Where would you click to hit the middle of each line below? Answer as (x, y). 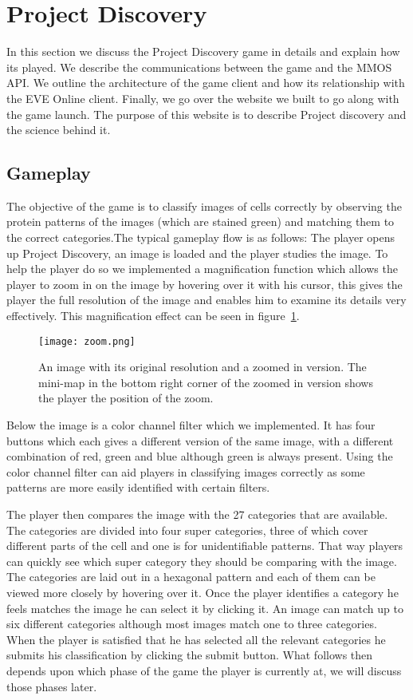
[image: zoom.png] (87, 341)
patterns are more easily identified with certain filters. (138, 487)
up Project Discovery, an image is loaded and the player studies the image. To (197, 253)
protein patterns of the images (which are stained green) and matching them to (201, 221)
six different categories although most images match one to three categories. (192, 624)
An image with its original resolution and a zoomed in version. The (203, 367)
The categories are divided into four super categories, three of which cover (187, 530)
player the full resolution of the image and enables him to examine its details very (206, 300)
